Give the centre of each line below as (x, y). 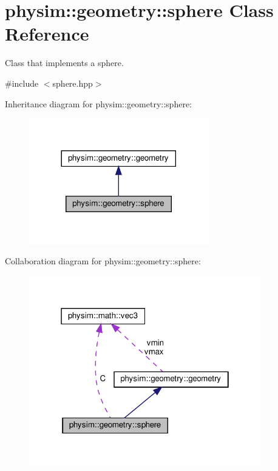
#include (22, 83)
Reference (47, 34)
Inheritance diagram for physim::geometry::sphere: (98, 103)
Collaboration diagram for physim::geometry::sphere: (103, 261)
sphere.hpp (73, 83)
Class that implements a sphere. (64, 63)
